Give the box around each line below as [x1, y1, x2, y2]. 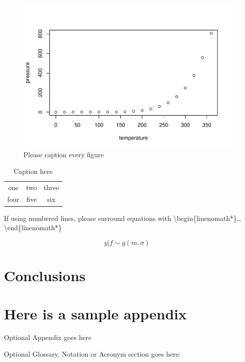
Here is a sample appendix [4, 304, 187, 324]
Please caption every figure [23, 149, 104, 160]
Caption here [14, 166, 53, 176]
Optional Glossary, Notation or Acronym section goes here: [4, 348, 181, 359]
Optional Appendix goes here [4, 332, 92, 342]
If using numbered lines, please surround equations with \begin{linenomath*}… [4, 213, 242, 223]
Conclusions [4, 265, 86, 285]
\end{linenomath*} [4, 222, 62, 233]
